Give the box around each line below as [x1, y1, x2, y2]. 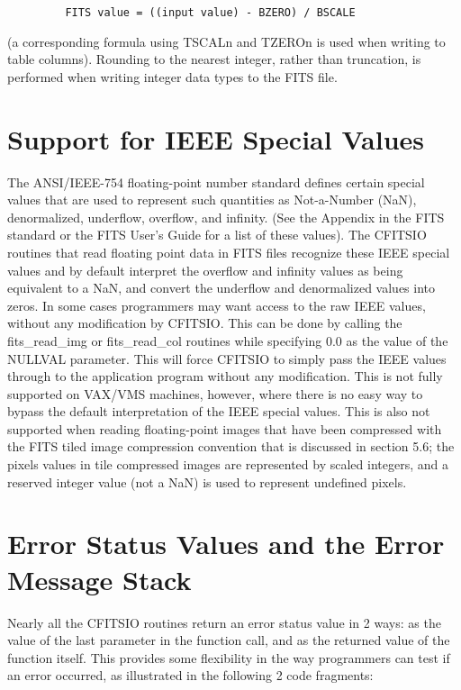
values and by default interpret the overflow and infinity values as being [7, 260, 403, 279]
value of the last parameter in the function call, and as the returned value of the [7, 631, 450, 649]
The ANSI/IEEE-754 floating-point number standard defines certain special [7, 172, 425, 191]
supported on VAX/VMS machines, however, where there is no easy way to [7, 384, 423, 403]
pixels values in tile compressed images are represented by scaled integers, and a [7, 455, 448, 474]
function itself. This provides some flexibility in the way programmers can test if [7, 648, 450, 667]
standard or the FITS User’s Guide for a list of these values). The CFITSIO [7, 225, 427, 244]
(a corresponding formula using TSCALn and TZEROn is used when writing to [7, 32, 446, 50]
